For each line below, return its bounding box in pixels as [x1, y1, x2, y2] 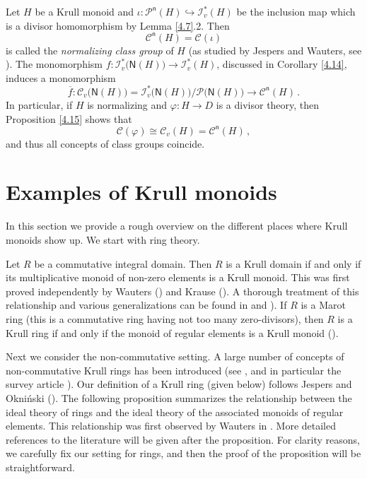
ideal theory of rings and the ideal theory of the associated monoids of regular [6, 404, 344, 419]
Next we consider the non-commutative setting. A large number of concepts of [6, 349, 344, 364]
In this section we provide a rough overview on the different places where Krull [6, 218, 348, 233]
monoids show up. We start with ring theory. [6, 232, 200, 247]
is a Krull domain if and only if [226, 256, 361, 271]
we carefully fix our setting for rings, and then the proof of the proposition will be [6, 446, 361, 461]
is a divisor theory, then [216, 97, 320, 112]
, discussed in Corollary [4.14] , [216, 57, 347, 71]
